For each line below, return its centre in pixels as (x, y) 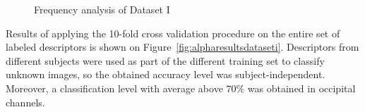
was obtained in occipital (301, 88)
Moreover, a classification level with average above (114, 88)
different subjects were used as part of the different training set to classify (165, 60)
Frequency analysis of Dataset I (102, 9)
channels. (25, 102)
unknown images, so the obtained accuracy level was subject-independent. (166, 74)
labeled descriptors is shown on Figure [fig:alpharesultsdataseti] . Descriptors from (182, 47)
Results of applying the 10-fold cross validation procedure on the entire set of (173, 33)
